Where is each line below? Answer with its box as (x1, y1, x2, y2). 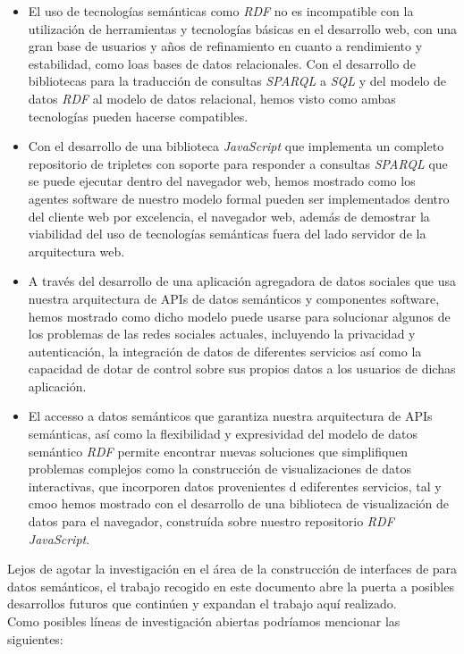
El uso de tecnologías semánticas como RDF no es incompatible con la (28, 2, 414, 20)
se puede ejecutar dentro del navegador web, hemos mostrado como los (28, 172, 416, 190)
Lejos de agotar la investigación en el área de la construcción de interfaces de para (7, 559, 458, 578)
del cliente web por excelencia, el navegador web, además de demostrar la (28, 206, 430, 225)
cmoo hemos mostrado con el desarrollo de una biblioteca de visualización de (28, 494, 449, 513)
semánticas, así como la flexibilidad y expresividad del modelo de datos (28, 424, 418, 443)
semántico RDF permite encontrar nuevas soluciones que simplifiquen (28, 441, 409, 460)
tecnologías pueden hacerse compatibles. (28, 106, 249, 125)
